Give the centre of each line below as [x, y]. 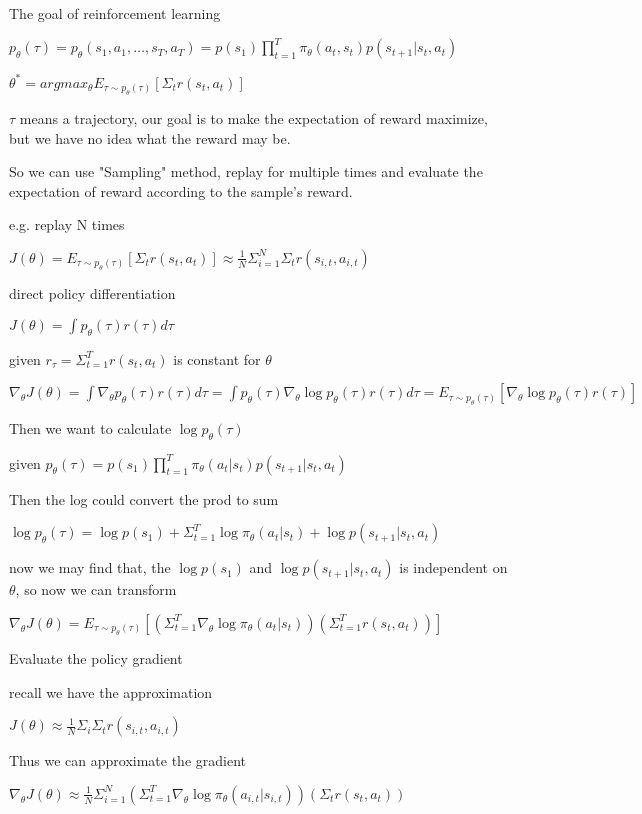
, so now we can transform [96, 589]
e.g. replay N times [67, 224]
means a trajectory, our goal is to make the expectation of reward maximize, [253, 118]
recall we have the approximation [111, 691]
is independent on [453, 567]
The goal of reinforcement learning [115, 13]
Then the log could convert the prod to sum [144, 498]
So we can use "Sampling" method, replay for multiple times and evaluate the [246, 171]
